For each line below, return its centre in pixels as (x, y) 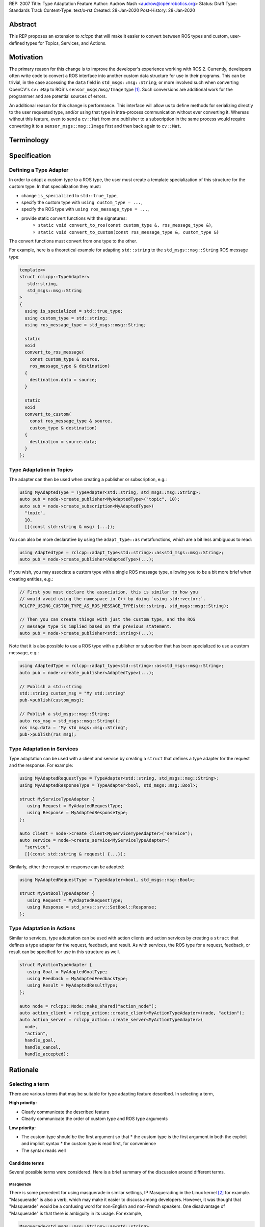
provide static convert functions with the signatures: (74, 218)
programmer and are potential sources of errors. (58, 96)
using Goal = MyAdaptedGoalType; (67, 972)
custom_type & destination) (64, 428)
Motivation (26, 57)
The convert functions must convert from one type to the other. (73, 241)
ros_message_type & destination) (70, 366)
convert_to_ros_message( (54, 352)
